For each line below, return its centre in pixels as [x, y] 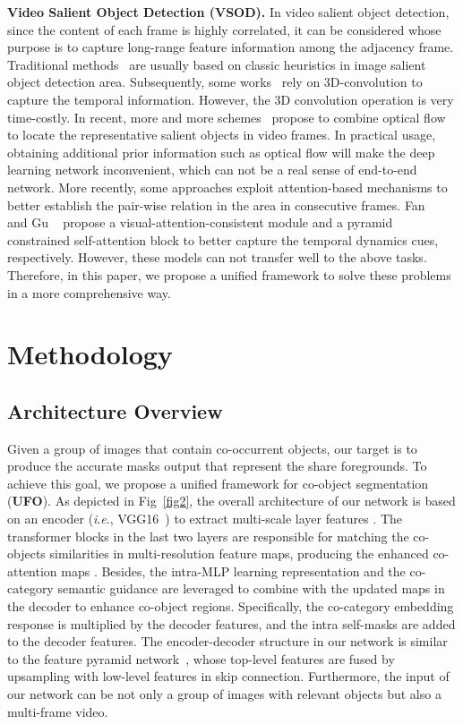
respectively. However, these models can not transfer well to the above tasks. [217, 257]
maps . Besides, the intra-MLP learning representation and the [233, 571]
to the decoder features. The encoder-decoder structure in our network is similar [227, 641]
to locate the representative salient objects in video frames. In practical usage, [222, 135]
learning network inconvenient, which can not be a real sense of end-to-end [212, 170]
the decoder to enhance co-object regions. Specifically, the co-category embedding [231, 606]
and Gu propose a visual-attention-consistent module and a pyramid [200, 222]
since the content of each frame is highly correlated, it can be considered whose [224, 29]
